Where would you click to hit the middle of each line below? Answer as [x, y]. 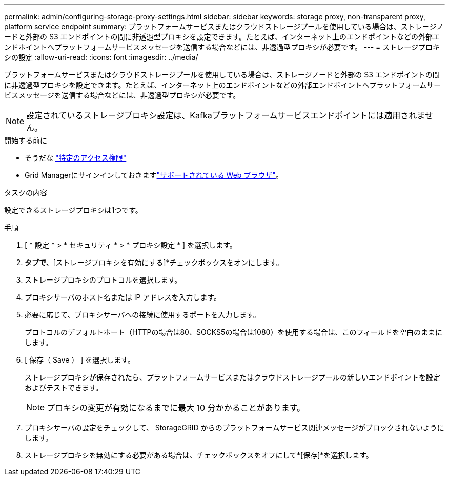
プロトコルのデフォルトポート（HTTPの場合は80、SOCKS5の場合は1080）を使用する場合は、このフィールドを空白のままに [234, 332]
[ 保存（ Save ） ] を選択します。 [80, 360]
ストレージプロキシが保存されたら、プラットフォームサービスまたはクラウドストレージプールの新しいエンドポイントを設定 [233, 377]
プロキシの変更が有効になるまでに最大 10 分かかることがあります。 [176, 408]
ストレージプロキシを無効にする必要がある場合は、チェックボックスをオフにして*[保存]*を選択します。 [199, 455]
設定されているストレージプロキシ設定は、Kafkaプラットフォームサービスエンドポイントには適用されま [226, 115]
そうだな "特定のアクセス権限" [76, 158]
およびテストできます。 [64, 387]
